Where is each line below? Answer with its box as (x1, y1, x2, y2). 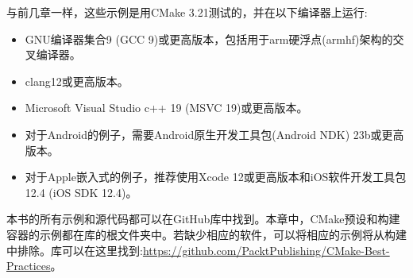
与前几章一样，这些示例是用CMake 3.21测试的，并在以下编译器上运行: (6, 4, 368, 20)
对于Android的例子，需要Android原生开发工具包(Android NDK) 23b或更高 (25, 125, 404, 142)
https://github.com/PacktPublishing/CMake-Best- (142, 241, 390, 258)
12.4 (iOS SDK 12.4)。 (25, 183, 137, 200)
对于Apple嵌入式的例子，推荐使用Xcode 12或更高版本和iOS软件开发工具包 (25, 168, 407, 185)
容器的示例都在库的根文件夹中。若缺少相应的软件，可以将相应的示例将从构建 (6, 226, 407, 242)
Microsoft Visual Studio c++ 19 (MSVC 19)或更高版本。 (25, 99, 308, 116)
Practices (6, 257, 51, 274)
